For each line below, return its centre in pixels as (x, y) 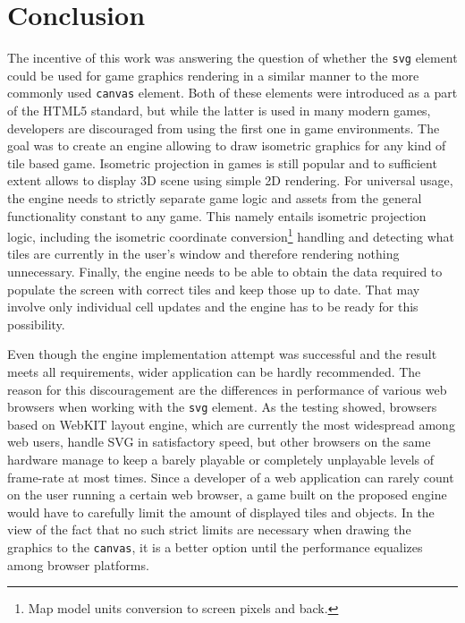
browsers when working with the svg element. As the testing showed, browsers (222, 407)
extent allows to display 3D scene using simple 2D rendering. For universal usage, (230, 180)
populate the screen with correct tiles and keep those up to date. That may (214, 289)
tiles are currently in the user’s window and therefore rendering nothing (203, 254)
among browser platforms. (78, 564)
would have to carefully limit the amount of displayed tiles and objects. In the (221, 512)
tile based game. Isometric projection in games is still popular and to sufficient (222, 162)
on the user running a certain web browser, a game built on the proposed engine (227, 495)
